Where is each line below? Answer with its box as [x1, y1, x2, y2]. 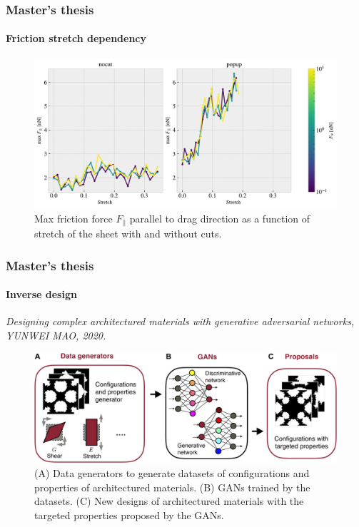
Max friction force [34, 210, 113, 225]
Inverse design [6, 287, 77, 302]
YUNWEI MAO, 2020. [6, 328, 106, 343]
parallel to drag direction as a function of [129, 210, 310, 225]
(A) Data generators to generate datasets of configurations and [34, 466, 310, 481]
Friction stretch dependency [6, 31, 146, 46]
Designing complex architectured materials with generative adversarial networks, [6, 314, 355, 329]
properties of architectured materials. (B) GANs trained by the [34, 479, 310, 494]
